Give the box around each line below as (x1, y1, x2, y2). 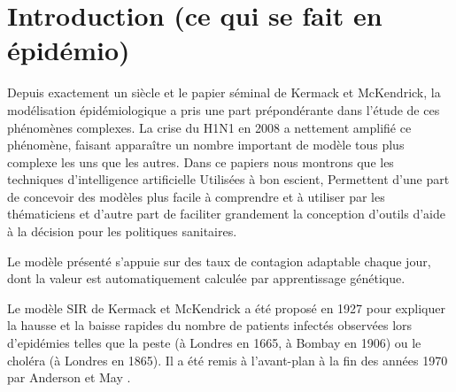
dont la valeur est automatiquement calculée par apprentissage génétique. (7, 269, 406, 288)
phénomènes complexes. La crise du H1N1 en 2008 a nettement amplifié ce (7, 118, 412, 136)
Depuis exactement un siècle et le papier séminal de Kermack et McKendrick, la (7, 83, 441, 102)
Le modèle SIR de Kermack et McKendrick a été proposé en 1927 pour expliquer (7, 298, 445, 317)
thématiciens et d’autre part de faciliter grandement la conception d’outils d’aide (7, 204, 445, 223)
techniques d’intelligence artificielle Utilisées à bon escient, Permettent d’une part (7, 170, 450, 188)
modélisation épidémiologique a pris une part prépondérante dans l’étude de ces (7, 100, 440, 119)
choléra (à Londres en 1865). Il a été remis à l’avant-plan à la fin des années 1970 (7, 350, 448, 369)
